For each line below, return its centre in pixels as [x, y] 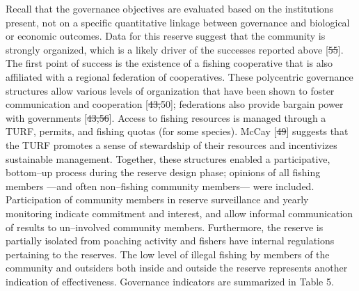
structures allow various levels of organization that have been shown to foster [170, 90]
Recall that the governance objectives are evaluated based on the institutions [170, 8]
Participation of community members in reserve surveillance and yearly [157, 199]
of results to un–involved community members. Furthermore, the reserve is [165, 227]
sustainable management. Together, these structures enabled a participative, [168, 158]
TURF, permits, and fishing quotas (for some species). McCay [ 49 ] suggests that [177, 131]
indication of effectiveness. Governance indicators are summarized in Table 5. [170, 281]
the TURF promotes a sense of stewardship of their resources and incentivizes [171, 144]
